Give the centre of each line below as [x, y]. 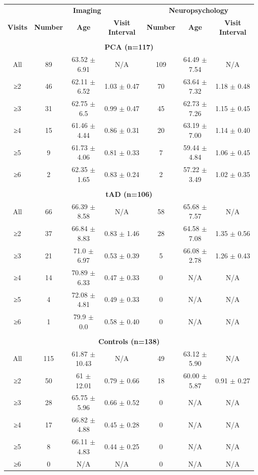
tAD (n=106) [129, 194]
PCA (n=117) [129, 47]
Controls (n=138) [129, 341]
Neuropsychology [199, 10]
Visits [18, 27]
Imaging [87, 10]
